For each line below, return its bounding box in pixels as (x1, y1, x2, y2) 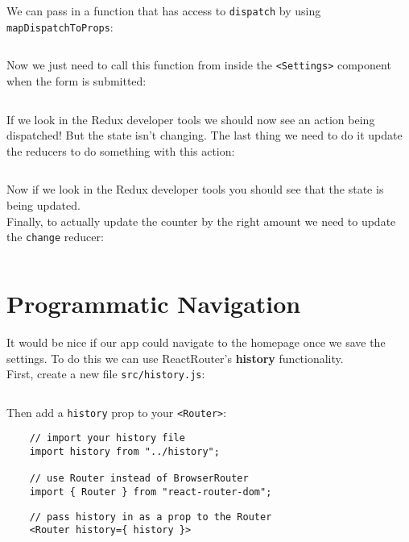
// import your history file (29, 432, 185, 444)
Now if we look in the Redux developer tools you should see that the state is (6, 181, 384, 198)
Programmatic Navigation (6, 286, 301, 319)
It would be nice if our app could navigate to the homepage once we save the (6, 333, 386, 350)
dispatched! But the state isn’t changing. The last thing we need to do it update (6, 127, 403, 144)
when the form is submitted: (6, 72, 147, 89)
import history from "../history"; (29, 446, 220, 458)
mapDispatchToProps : (6, 18, 114, 35)
